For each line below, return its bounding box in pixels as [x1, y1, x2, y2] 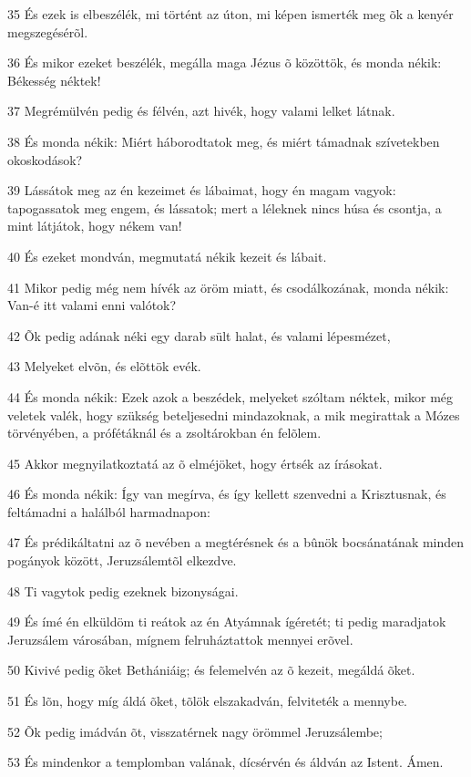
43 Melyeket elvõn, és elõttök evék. [7, 357, 201, 376]
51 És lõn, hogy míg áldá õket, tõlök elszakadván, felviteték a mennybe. [7, 691, 408, 710]
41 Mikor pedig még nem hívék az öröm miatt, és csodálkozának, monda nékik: [7, 277, 449, 296]
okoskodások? [7, 150, 83, 169]
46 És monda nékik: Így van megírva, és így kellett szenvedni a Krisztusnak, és [7, 484, 446, 503]
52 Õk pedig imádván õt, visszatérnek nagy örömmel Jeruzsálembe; [7, 721, 383, 741]
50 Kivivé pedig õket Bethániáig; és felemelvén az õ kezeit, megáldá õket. [7, 660, 415, 679]
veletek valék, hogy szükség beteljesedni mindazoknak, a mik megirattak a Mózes [7, 405, 460, 424]
